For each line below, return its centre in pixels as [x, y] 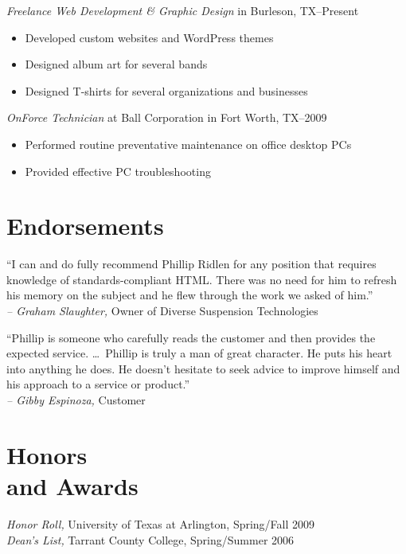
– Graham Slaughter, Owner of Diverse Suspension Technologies [162, 311]
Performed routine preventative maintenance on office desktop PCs [188, 144]
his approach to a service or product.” [98, 384]
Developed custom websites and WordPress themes [149, 37]
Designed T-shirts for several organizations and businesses [166, 90]
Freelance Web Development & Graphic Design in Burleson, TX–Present [183, 10]
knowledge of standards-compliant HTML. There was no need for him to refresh [202, 279]
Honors [47, 454]
